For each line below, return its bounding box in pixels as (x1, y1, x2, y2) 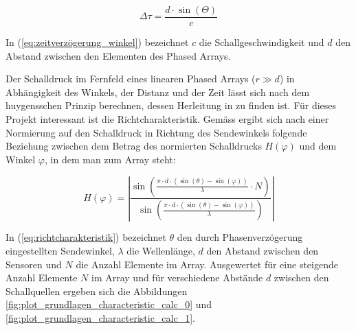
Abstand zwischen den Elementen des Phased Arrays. (5, 48, 231, 62)
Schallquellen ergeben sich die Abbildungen (5, 283, 188, 298)
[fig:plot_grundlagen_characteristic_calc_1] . (5, 311, 195, 325)
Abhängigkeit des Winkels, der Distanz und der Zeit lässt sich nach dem (5, 84, 310, 99)
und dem (299, 139, 337, 153)
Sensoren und (5, 257, 62, 271)
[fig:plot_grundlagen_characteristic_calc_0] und (5, 297, 212, 311)
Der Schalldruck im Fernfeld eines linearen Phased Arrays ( (5, 71, 256, 86)
